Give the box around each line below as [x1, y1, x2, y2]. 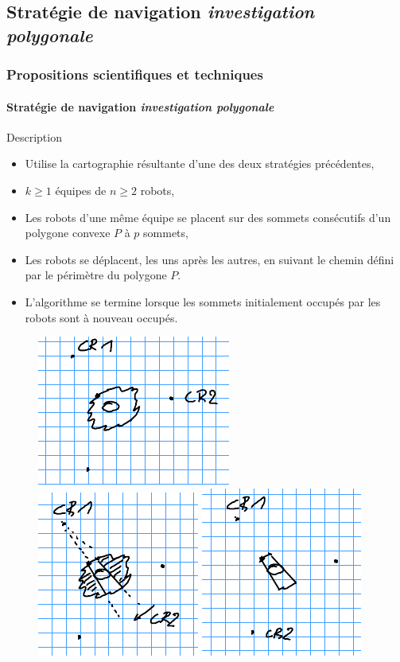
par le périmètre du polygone [25, 267, 167, 283]
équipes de [55, 182, 107, 198]
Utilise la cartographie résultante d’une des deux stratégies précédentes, [25, 155, 375, 172]
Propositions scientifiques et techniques [6, 64, 263, 84]
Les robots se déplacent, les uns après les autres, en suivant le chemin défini [25, 251, 394, 267]
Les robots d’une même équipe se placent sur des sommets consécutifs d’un [25, 208, 391, 225]
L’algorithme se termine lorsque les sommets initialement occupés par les [25, 293, 381, 310]
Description [6, 128, 62, 145]
